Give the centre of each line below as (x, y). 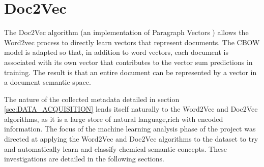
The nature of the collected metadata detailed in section (92, 99)
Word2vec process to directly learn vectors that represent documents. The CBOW (132, 42)
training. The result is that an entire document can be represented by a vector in (130, 72)
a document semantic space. (48, 82)
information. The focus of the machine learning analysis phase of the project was (130, 129)
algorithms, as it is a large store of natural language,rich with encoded (114, 119)
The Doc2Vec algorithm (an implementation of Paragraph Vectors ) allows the (126, 32)
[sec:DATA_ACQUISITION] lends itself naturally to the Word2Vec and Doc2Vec (131, 109)
